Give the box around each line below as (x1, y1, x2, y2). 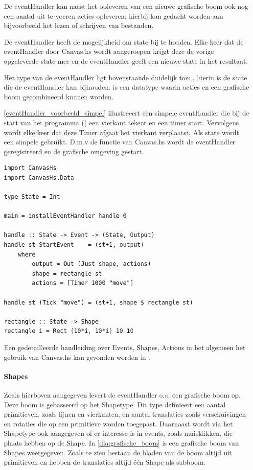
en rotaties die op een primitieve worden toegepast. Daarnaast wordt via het (4, 418, 233, 428)
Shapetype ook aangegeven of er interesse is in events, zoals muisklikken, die (4, 428, 233, 438)
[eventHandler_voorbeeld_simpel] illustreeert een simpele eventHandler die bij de (4, 108, 249, 118)
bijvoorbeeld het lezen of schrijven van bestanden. (4, 20, 154, 30)
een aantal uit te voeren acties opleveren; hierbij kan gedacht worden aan (4, 10, 223, 21)
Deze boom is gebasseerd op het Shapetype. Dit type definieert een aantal (4, 399, 226, 409)
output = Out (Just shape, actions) (32, 260, 151, 268)
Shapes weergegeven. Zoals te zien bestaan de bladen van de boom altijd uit (4, 447, 232, 457)
